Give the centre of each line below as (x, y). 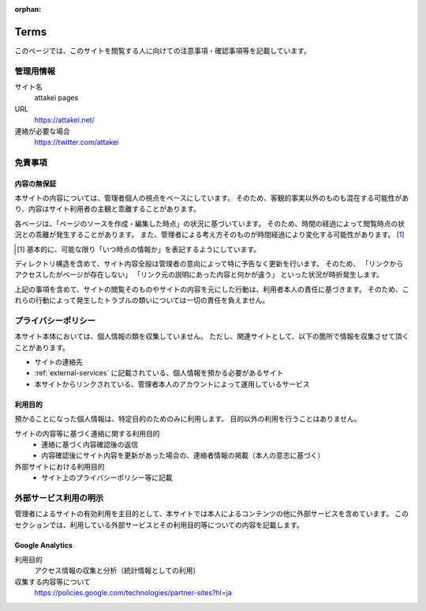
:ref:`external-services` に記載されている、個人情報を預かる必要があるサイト (159, 373)
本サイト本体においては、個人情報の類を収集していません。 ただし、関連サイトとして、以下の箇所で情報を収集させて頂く (212, 337)
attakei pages (56, 98)
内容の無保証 (35, 183)
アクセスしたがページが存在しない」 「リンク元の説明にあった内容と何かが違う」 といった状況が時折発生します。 (199, 275)
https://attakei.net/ (64, 120)
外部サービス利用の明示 (59, 498)
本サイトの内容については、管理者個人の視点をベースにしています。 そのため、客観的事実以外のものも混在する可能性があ (212, 198)
